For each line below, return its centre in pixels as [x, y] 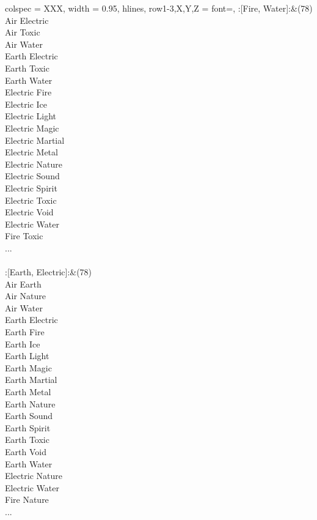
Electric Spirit [31, 188]
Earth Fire [25, 332]
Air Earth [23, 284]
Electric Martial [35, 140]
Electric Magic [32, 128]
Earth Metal [28, 392]
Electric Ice [26, 104]
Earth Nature [30, 403]
